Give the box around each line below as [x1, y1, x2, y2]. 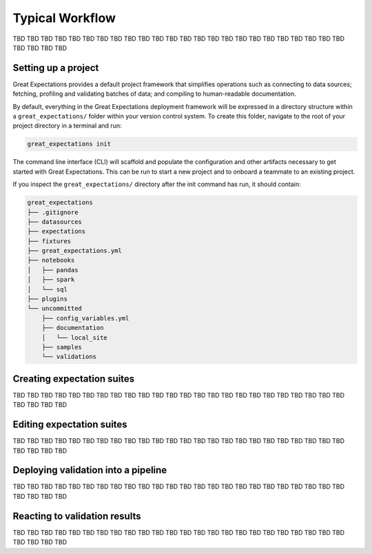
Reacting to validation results [12, 510, 141, 522]
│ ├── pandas [27, 266, 79, 274]
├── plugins [27, 295, 68, 303]
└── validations [41, 353, 96, 361]
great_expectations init [27, 140, 112, 148]
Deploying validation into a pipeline [12, 464, 167, 476]
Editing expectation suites [12, 419, 127, 431]
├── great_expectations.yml [27, 247, 122, 255]
